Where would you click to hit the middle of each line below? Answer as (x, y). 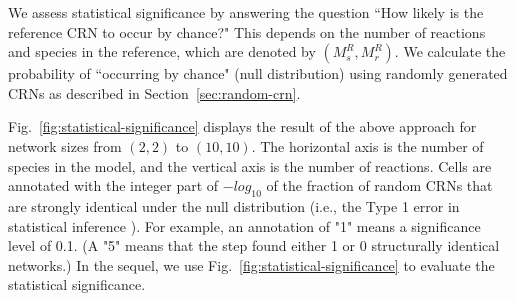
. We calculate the (450, 51)
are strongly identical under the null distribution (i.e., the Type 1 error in (234, 205)
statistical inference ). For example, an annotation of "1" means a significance (244, 225)
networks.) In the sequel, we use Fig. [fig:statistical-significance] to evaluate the (251, 264)
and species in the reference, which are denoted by (162, 51)
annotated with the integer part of (113, 185)
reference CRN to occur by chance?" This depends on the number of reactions (247, 31)
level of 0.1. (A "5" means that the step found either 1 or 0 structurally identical (254, 245)
